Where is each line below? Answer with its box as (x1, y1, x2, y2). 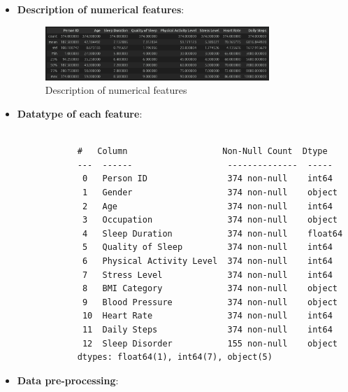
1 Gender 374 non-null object (82, 187, 338, 197)
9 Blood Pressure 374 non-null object (82, 297, 338, 307)
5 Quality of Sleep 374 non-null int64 (82, 242, 333, 253)
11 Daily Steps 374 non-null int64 (82, 324, 333, 335)
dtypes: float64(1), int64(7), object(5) (77, 352, 273, 363)
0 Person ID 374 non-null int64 (82, 174, 333, 184)
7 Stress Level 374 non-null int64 (82, 269, 333, 280)
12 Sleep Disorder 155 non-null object (82, 338, 338, 349)
